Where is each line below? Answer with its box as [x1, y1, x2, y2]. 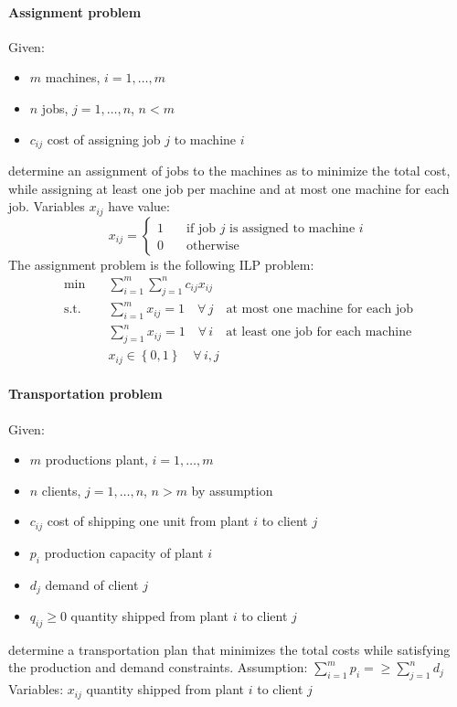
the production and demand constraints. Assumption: [8, 658, 308, 677]
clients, [41, 480, 81, 499]
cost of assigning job [47, 129, 161, 148]
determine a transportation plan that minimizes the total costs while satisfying [8, 639, 451, 659]
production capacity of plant [44, 542, 204, 562]
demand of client [45, 574, 139, 594]
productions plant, [45, 450, 148, 469]
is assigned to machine [229, 221, 356, 235]
